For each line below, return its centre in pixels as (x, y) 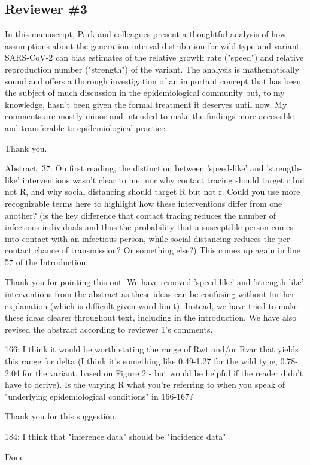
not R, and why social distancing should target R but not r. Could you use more (153, 191)
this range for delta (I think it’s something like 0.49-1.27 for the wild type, (141, 361)
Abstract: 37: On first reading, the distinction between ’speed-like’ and (134, 168)
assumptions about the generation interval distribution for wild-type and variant (152, 45)
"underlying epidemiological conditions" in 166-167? (99, 396)
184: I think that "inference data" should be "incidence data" (116, 437)
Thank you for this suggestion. (61, 416)
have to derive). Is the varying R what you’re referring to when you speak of (145, 384)
